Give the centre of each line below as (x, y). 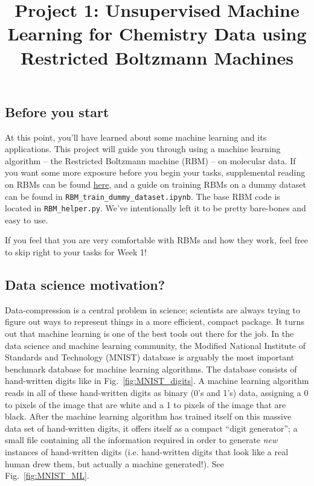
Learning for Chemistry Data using (157, 34)
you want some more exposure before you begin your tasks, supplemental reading (155, 172)
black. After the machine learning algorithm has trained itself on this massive (148, 416)
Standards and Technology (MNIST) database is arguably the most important (150, 357)
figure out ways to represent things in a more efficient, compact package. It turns (155, 321)
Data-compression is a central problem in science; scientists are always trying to (152, 309)
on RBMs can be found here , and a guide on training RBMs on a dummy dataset (155, 184)
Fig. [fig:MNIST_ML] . (47, 475)
